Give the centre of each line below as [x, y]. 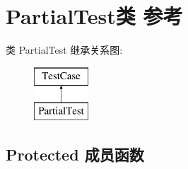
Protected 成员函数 [75, 155]
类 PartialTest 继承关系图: [64, 50]
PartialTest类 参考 [94, 16]
